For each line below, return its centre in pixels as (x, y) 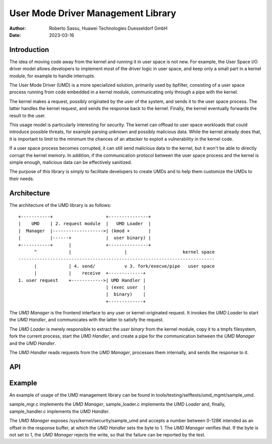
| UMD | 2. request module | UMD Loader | (85, 224)
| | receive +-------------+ (90, 273)
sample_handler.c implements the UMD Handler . (60, 411)
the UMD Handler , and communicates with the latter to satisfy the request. (86, 320)
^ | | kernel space (124, 252)
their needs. (22, 179)
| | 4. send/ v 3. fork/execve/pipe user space (124, 266)
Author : (18, 28)
